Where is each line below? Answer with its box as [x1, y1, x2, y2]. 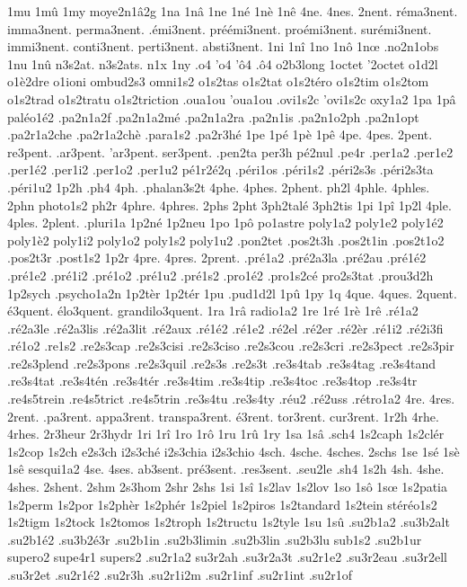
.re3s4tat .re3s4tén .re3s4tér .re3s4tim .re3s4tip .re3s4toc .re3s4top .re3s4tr [7, 371, 418, 390]
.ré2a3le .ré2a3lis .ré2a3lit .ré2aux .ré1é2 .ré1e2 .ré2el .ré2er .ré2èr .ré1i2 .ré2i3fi [7, 318, 444, 337]
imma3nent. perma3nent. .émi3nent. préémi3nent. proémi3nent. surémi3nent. [7, 19, 432, 38]
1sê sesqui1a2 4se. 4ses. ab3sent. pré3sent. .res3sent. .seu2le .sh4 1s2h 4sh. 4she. [7, 459, 445, 478]
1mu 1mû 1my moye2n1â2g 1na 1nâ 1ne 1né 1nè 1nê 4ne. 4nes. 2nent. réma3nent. [7, 2, 458, 20]
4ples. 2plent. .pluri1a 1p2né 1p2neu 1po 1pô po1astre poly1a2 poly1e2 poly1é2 [7, 213, 444, 232]
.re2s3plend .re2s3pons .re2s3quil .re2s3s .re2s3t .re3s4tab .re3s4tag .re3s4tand [7, 353, 436, 372]
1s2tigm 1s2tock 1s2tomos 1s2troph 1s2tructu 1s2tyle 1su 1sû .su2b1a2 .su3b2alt [7, 512, 450, 531]
